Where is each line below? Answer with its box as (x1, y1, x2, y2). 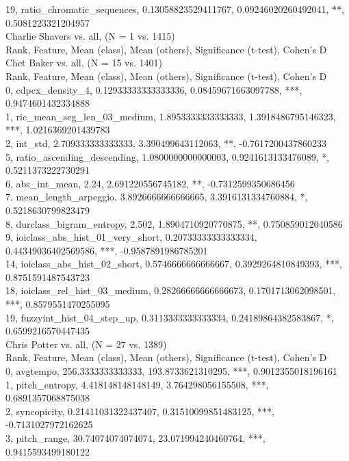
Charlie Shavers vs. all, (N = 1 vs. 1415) (5, 29, 175, 43)
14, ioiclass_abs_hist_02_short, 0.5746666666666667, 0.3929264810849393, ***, (5, 256, 342, 271)
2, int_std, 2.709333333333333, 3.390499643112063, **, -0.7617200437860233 (5, 135, 327, 150)
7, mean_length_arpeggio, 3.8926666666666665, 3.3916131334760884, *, (5, 189, 308, 204)
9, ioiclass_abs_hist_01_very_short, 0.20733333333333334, (5, 230, 257, 244)
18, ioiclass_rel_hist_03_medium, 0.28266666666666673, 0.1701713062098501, (5, 283, 336, 298)
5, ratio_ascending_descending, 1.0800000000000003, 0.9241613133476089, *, (5, 149, 330, 163)
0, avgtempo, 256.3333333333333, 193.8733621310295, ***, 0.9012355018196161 (5, 364, 337, 378)
